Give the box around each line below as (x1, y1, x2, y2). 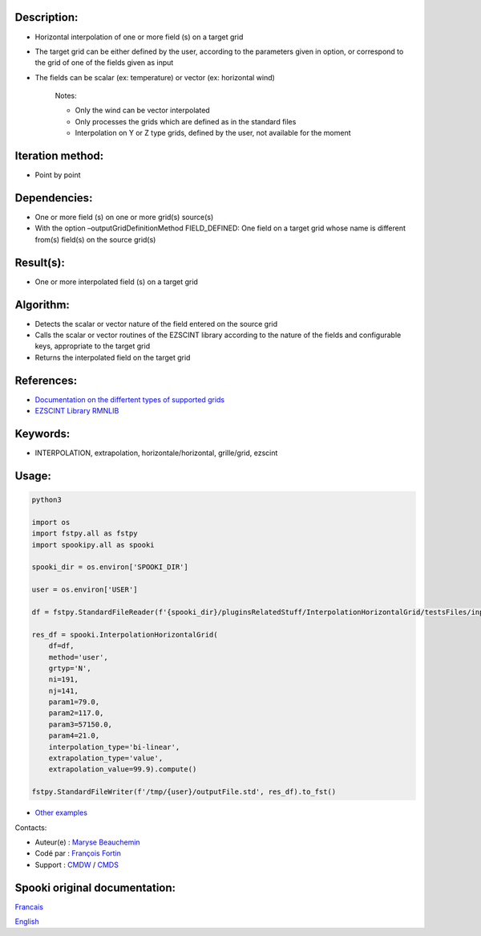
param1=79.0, (48, 698, 100, 706)
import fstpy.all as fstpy (31, 529, 138, 538)
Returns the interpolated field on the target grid (34, 352, 191, 362)
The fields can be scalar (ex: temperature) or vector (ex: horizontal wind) (34, 72, 276, 82)
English (14, 917, 39, 926)
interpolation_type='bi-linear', (48, 743, 180, 751)
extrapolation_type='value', (48, 754, 164, 763)
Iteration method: (14, 149, 104, 163)
